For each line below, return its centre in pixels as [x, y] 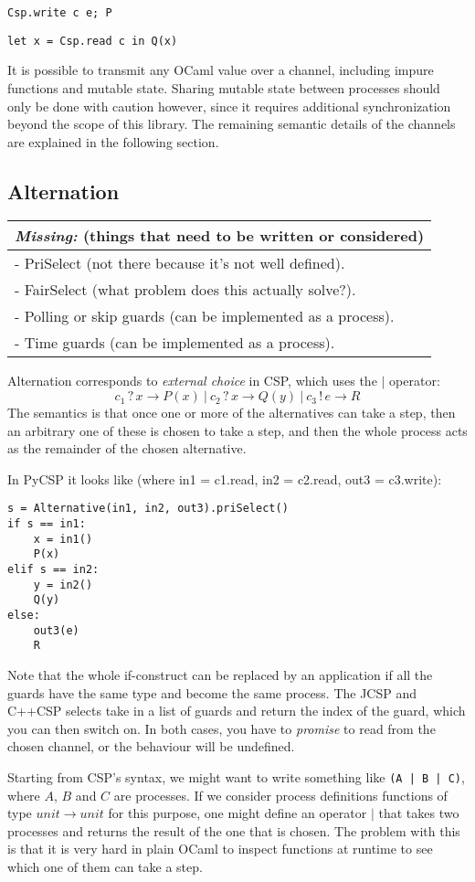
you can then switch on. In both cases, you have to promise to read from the [222, 728]
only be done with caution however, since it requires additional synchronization [229, 106]
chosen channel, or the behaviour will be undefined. [151, 746]
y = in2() [63, 584]
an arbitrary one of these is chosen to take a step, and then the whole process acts [237, 430]
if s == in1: [47, 524]
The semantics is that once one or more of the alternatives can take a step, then [232, 413]
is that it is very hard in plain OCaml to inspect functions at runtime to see [220, 849]
